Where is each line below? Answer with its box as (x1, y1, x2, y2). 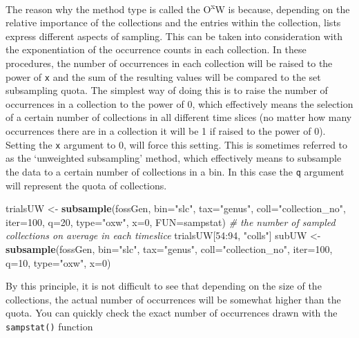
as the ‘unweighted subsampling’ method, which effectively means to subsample (6, 151, 342, 165)
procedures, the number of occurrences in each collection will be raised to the (6, 56, 333, 71)
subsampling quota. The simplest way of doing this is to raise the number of (6, 83, 328, 97)
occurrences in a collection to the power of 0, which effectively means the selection (6, 96, 353, 111)
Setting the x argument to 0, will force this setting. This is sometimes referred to (6, 137, 348, 151)
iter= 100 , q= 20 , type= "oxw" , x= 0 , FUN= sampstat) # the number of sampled (6, 214, 336, 229)
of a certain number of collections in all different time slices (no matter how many (6, 110, 352, 124)
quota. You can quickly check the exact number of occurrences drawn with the (6, 306, 338, 320)
